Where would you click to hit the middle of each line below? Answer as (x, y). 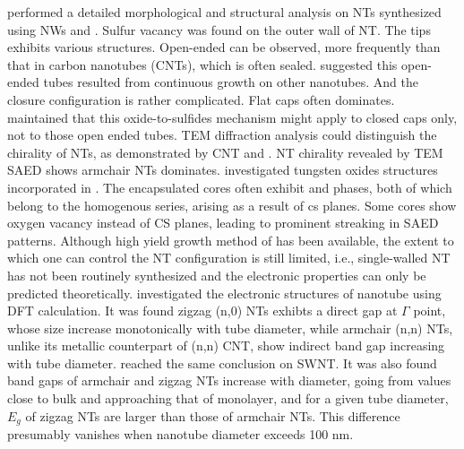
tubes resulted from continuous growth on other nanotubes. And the (231, 82)
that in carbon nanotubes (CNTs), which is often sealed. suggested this (202, 64)
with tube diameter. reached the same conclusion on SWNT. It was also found (222, 363)
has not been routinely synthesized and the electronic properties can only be (217, 275)
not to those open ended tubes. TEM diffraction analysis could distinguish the (222, 135)
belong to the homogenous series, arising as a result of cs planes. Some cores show (232, 205)
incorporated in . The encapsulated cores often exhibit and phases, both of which (230, 187)
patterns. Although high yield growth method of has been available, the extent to (231, 240)
